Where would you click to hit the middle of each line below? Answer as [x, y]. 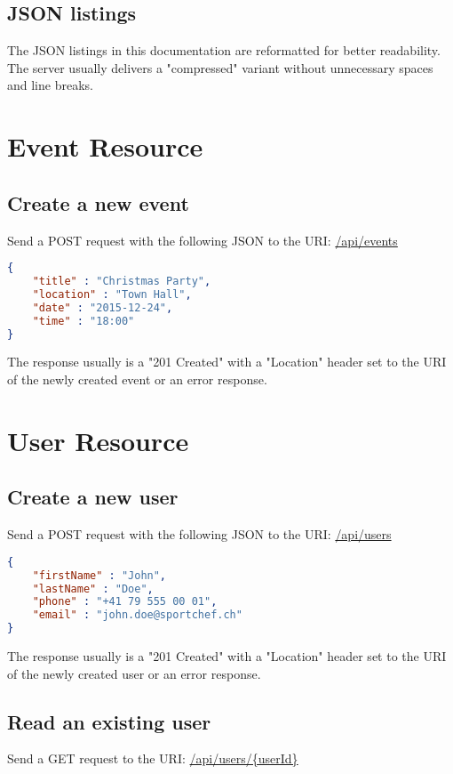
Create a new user [93, 497]
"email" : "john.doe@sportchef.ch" [137, 615]
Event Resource [105, 146]
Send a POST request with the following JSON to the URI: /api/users [199, 534]
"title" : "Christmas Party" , [122, 282]
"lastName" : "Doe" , [93, 589]
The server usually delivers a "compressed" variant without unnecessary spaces [220, 67]
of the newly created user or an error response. [134, 673]
